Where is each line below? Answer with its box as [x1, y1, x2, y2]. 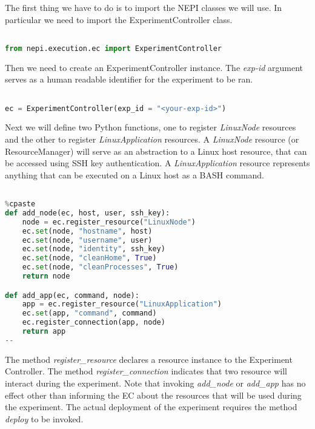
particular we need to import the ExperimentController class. [5, 13, 233, 25]
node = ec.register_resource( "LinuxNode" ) [22, 217, 196, 226]
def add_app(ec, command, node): [5, 291, 139, 300]
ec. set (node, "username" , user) [22, 235, 153, 245]
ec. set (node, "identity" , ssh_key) [22, 245, 165, 254]
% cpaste [5, 200, 36, 209]
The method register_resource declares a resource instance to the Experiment [5, 353, 293, 365]
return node [22, 272, 70, 281]
